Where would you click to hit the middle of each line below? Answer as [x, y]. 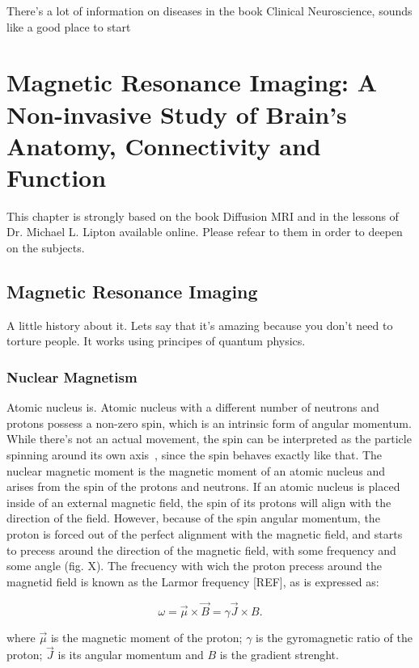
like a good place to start [69, 26]
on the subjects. [46, 248]
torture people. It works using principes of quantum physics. [156, 341]
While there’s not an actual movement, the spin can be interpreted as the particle [209, 439]
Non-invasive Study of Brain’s [177, 114]
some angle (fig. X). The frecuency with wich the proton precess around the [194, 566]
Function [57, 177]
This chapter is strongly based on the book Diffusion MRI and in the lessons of [203, 216]
